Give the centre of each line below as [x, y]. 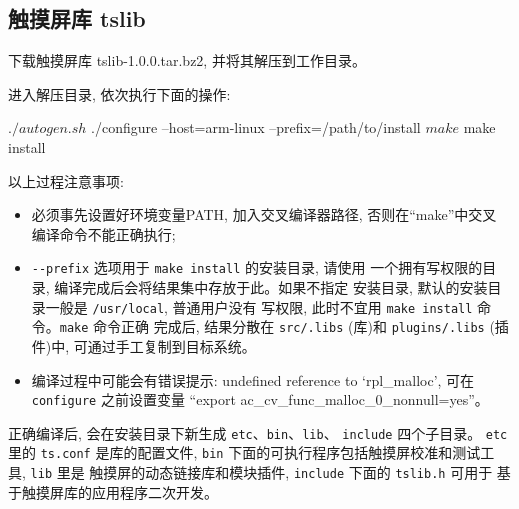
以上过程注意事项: [66, 180]
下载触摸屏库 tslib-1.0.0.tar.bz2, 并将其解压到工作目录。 [187, 60]
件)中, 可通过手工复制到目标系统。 [143, 345]
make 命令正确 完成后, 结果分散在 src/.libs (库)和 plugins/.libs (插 [284, 326]
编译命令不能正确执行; [103, 233]
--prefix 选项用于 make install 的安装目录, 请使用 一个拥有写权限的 [257, 267]
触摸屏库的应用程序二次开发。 [119, 491]
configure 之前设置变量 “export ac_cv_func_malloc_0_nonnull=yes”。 [260, 399]
